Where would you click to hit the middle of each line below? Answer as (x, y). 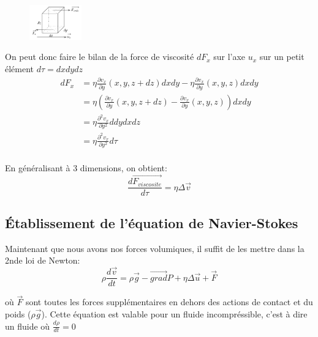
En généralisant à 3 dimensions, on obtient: (86, 167)
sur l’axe (229, 57)
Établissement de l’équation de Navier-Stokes (152, 222)
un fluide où (28, 326)
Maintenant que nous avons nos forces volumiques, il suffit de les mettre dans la (155, 248)
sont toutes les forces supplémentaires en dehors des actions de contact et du (169, 302)
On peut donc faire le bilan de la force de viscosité (100, 57)
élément (20, 69)
